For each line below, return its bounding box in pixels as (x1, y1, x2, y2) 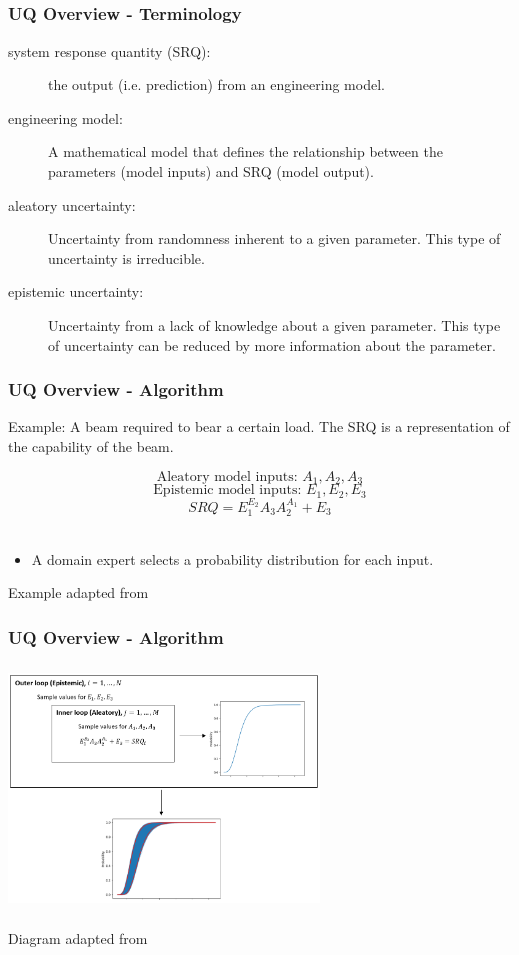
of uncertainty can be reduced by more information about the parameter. (48, 334, 496, 355)
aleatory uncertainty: (8, 194, 136, 215)
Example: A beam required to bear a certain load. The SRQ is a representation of (8, 416, 510, 437)
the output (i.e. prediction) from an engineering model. (48, 74, 385, 95)
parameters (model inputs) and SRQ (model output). (48, 161, 374, 182)
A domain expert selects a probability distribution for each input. (31, 548, 434, 569)
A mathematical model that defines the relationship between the (48, 141, 443, 162)
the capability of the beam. (8, 436, 174, 457)
